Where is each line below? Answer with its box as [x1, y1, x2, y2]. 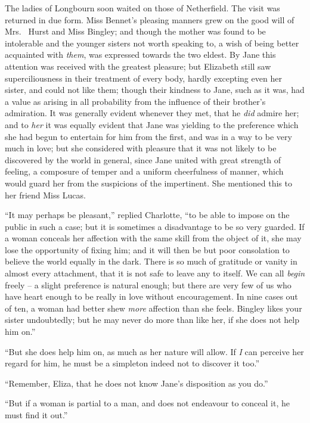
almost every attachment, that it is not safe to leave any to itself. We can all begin [5, 267, 305, 279]
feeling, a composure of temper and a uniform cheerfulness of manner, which [5, 165, 284, 178]
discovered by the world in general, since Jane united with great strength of [5, 153, 281, 166]
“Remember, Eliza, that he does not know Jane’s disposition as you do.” [5, 377, 268, 389]
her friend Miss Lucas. [5, 188, 86, 201]
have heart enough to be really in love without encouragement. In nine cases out [5, 290, 298, 303]
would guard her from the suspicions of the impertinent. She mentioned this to [5, 176, 292, 189]
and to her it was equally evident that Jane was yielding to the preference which [5, 118, 299, 130]
